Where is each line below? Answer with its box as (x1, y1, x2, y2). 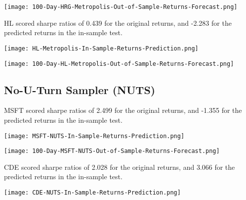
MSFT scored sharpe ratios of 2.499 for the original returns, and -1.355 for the (4, 105, 242, 115)
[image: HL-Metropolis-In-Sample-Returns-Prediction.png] (4, 45, 199, 52)
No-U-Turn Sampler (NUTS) (4, 82, 156, 97)
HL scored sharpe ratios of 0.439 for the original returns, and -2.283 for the (4, 17, 232, 28)
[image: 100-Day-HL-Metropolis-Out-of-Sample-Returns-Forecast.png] (4, 60, 234, 67)
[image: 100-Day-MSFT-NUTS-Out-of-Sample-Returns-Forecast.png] (4, 148, 220, 155)
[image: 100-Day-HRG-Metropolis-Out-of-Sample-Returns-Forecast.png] (4, 3, 238, 10)
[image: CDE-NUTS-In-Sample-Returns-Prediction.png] (4, 189, 181, 197)
